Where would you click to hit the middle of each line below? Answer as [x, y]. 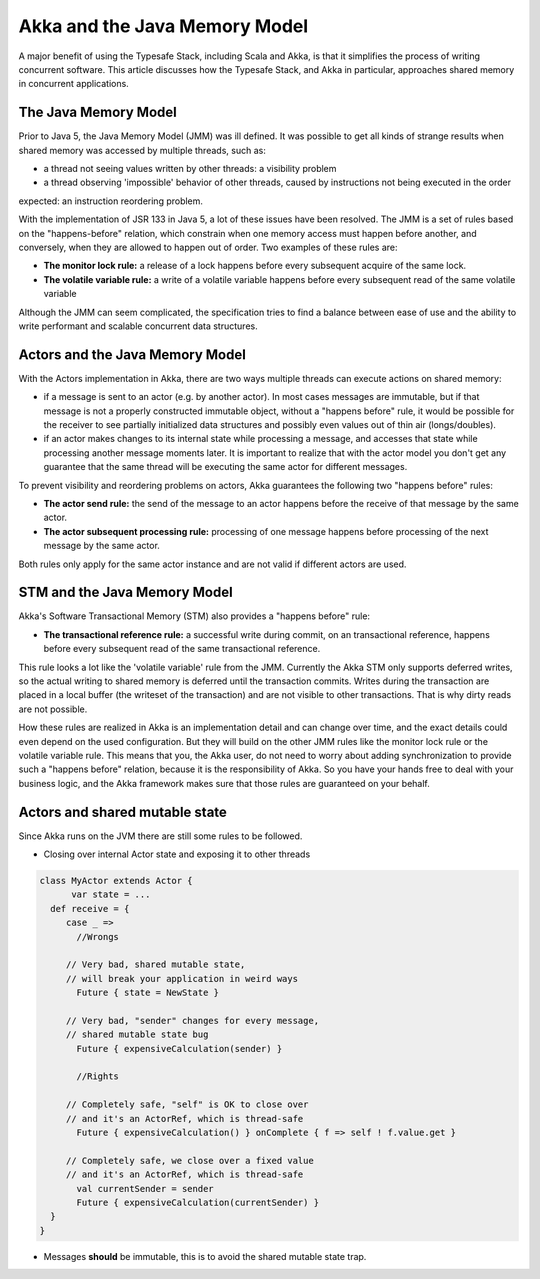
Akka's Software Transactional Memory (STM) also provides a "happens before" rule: [194, 616]
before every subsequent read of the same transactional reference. [182, 649]
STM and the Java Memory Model [126, 592]
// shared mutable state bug [137, 1034]
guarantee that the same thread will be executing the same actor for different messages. [225, 467]
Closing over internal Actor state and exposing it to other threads [177, 854]
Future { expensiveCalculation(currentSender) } [198, 1202]
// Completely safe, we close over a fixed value [189, 1160]
